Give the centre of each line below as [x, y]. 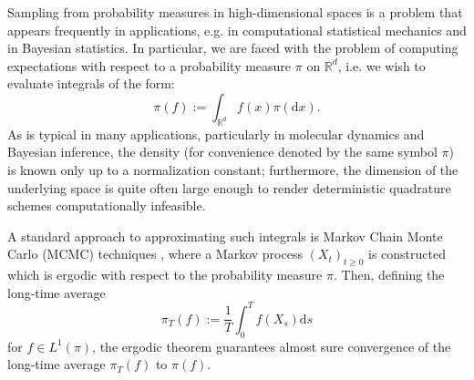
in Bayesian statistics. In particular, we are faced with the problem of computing [233, 48]
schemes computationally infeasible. [107, 205]
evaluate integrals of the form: [91, 83]
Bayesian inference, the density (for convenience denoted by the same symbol [222, 152]
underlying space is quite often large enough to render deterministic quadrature [229, 187]
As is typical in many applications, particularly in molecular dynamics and [216, 134]
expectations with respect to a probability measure [149, 65]
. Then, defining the [389, 275]
